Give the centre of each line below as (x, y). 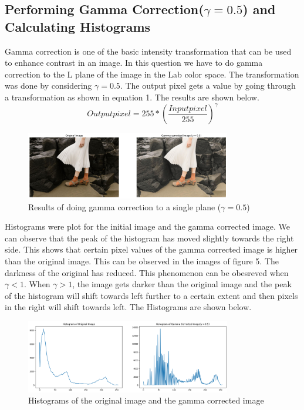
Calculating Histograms (78, 26)
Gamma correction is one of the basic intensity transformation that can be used (148, 51)
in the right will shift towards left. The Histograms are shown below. (128, 307)
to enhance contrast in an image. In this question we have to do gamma (134, 63)
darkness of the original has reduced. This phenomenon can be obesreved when (147, 272)
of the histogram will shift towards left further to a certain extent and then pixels (151, 295)
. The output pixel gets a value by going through (208, 85)
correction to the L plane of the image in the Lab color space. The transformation (152, 74)
